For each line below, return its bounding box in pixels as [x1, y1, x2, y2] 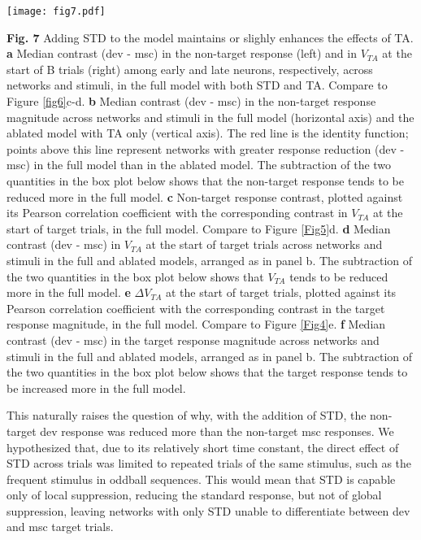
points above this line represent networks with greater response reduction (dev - [7, 140, 405, 157]
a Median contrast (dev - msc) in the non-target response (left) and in [7, 45, 357, 62]
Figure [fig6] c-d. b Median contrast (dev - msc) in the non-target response [7, 93, 376, 110]
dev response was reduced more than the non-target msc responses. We [40, 422, 394, 439]
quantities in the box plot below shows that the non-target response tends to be [7, 172, 404, 189]
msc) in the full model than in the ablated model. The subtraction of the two [7, 156, 392, 173]
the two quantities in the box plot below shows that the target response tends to [7, 364, 408, 381]
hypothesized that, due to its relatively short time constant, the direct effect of [7, 438, 399, 455]
